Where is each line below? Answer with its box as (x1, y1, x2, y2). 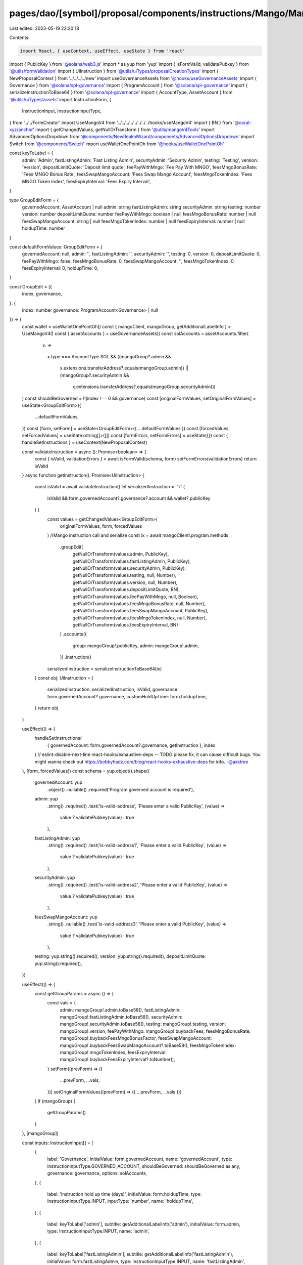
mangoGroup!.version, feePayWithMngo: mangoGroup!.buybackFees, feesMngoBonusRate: (60, 1028, 251, 1034)
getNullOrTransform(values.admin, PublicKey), (72, 551, 169, 557)
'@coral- (233, 119, 252, 125)
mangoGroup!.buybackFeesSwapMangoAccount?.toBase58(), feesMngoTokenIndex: (60, 1042, 236, 1048)
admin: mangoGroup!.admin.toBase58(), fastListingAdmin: (60, 1007, 181, 1013)
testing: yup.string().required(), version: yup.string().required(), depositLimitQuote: (34, 953, 206, 959)
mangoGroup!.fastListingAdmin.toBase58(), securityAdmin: (60, 1014, 183, 1020)
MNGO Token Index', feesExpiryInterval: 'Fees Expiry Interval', (22, 178, 151, 184)
